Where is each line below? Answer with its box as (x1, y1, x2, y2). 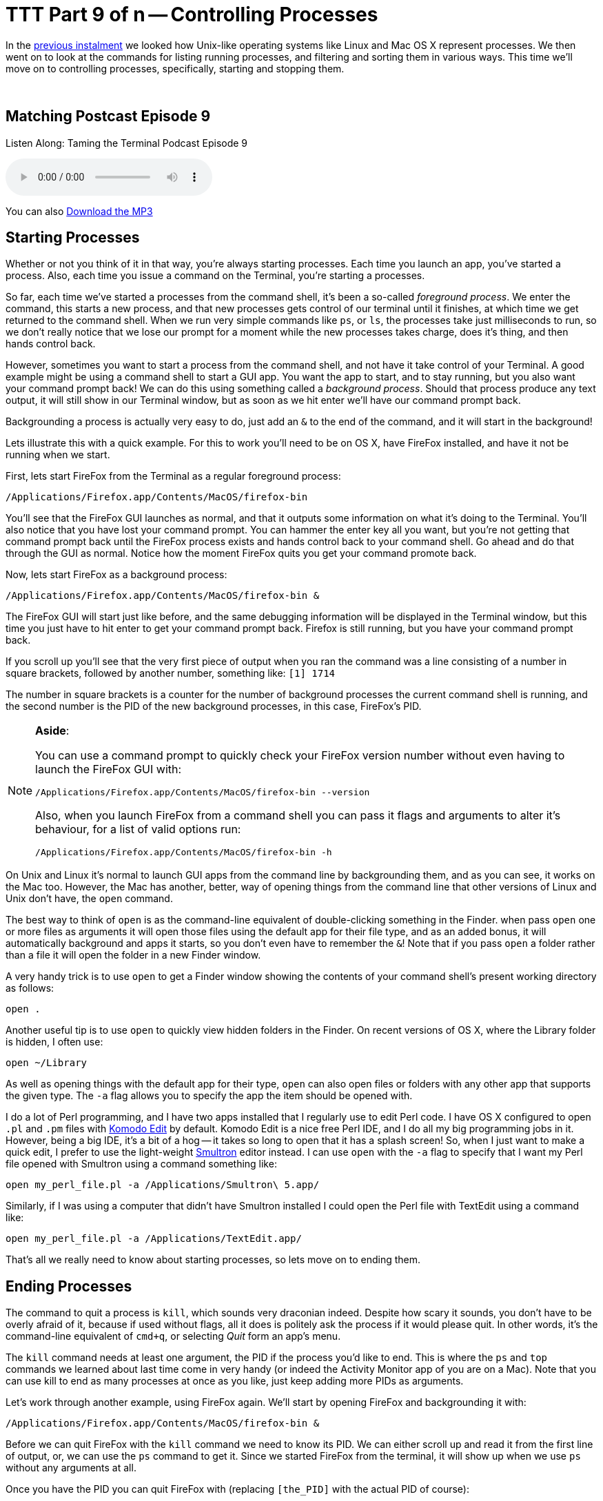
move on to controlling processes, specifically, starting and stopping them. (6, 62, 345, 74)
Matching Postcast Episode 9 (6, 108, 211, 125)
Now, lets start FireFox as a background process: (6, 569, 227, 581)
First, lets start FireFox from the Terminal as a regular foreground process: (6, 470, 341, 482)
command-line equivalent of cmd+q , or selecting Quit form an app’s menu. (6, 1330, 341, 1342)
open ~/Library (6, 1057, 88, 1069)
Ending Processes (6, 1277, 132, 1295)
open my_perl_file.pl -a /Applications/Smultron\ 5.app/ (6, 1179, 320, 1191)
